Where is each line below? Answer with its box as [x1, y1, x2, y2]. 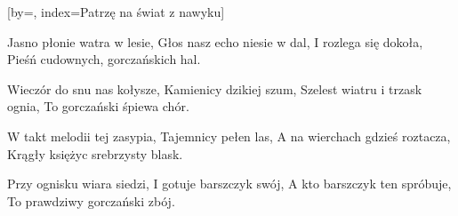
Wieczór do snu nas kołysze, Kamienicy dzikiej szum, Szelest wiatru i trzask [7, 79, 422, 98]
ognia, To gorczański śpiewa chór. [7, 97, 189, 116]
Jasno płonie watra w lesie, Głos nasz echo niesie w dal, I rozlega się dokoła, [7, 32, 423, 51]
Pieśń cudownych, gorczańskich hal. [7, 50, 201, 68]
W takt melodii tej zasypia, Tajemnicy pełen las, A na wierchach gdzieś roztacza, [7, 126, 451, 145]
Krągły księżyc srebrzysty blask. [7, 144, 183, 163]
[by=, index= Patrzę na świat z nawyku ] [7, 3, 225, 20]
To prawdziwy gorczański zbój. [7, 191, 175, 210]
